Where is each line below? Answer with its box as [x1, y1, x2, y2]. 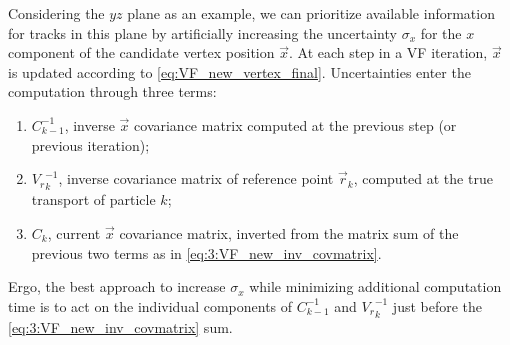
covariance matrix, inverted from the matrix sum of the [119, 223, 459, 243]
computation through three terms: [8, 81, 217, 102]
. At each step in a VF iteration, [288, 42, 488, 63]
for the [420, 22, 462, 43]
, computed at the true [353, 168, 493, 189]
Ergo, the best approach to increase [8, 276, 226, 297]
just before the [392, 295, 483, 316]
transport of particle [31, 189, 156, 210]
